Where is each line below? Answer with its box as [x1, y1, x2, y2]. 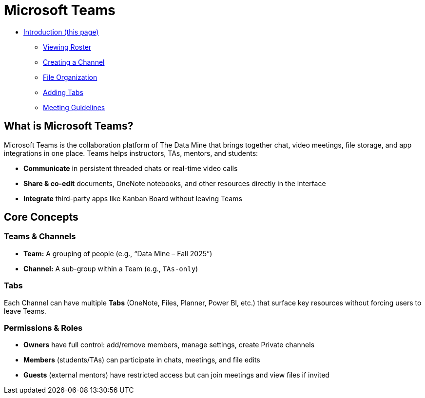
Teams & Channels [4, 231, 76, 242]
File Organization [43, 73, 97, 81]
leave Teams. [4, 306, 46, 315]
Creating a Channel [43, 57, 105, 66]
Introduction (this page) [23, 27, 99, 36]
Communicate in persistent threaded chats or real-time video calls [23, 164, 238, 172]
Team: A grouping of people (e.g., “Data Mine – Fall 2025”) [23, 249, 212, 258]
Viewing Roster [43, 42, 92, 51]
